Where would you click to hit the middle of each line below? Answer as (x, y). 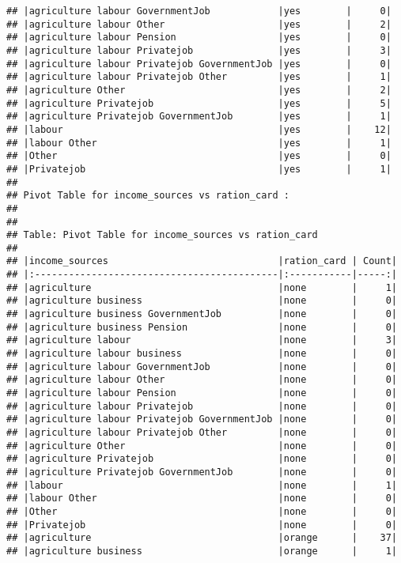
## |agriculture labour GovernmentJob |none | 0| (202, 367)
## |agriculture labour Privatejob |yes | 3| (199, 50)
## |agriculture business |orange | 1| (202, 551)
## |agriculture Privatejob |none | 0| (202, 459)
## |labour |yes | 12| (199, 129)
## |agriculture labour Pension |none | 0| (202, 393)
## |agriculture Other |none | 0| (202, 446)
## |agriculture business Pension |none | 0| (202, 327)
